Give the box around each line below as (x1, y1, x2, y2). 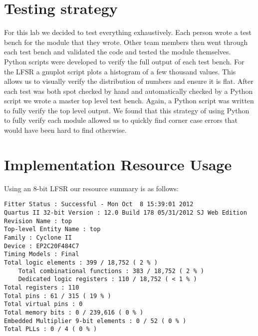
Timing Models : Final (4, 251, 79, 258)
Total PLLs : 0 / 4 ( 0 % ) (4, 326, 97, 333)
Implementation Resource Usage (4, 154, 232, 174)
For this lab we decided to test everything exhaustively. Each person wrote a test (4, 27, 252, 37)
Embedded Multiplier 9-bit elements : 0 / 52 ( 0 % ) (4, 317, 187, 325)
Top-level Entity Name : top (4, 226, 101, 233)
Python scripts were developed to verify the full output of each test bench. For (4, 56, 245, 66)
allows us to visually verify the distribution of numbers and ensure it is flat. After (4, 76, 254, 86)
